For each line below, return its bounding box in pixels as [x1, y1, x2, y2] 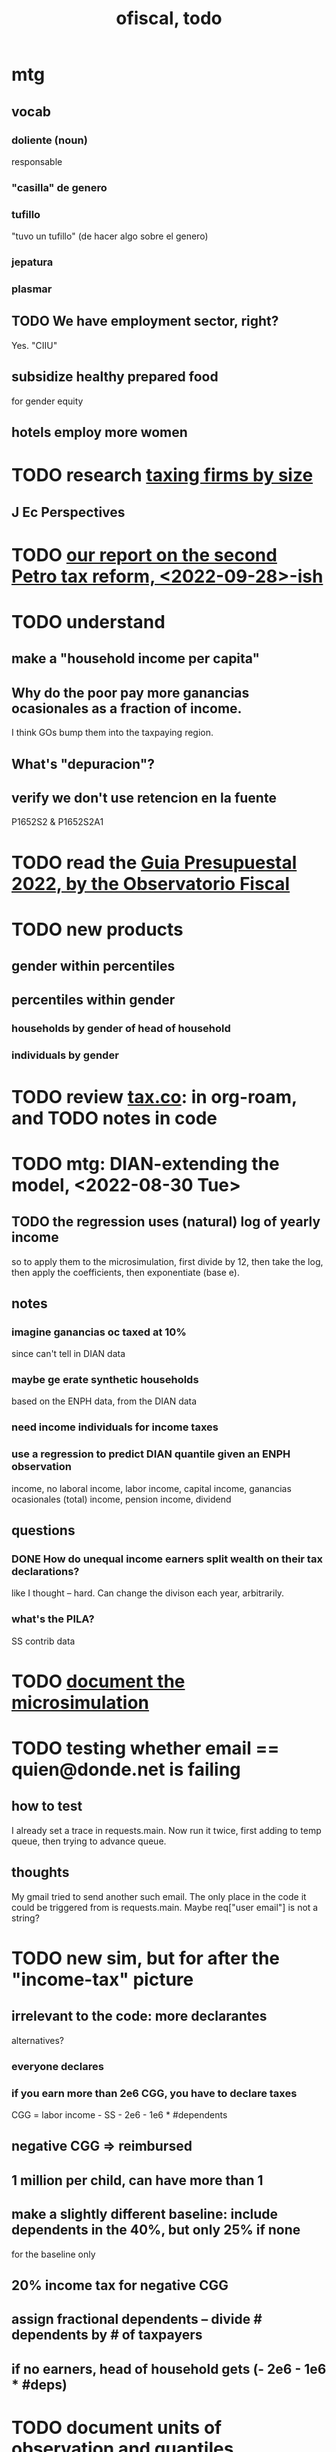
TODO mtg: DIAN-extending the [11, 1152, 280, 1175]
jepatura [11, 255, 54, 269]
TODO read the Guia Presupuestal [11, 851, 298, 874]
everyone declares [11, 2059, 104, 2073]
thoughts [11, 1864, 70, 1881]
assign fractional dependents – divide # [11, 2311, 263, 2328]
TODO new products [11, 918, 184, 941]
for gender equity [11, 395, 84, 407]
